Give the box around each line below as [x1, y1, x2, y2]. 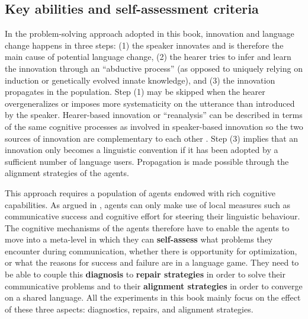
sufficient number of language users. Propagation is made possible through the [5, 155, 289, 167]
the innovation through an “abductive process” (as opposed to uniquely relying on [5, 62, 303, 74]
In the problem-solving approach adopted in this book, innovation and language [5, 27, 294, 40]
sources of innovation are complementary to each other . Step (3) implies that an [5, 132, 299, 144]
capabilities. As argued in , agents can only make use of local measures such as [5, 198, 291, 210]
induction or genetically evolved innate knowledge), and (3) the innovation [5, 74, 275, 86]
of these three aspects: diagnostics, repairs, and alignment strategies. [5, 302, 254, 315]
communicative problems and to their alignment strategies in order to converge [5, 279, 303, 292]
